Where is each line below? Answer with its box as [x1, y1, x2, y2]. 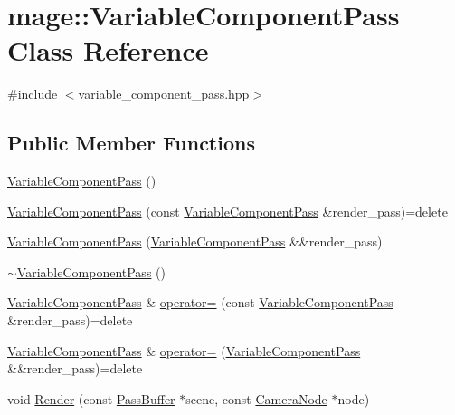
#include [7, 84, 58, 103]
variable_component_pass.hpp [78, 84, 250, 103]
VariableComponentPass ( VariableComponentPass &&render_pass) [7, 232, 383, 251]
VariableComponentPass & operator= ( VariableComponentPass [7, 341, 361, 360]
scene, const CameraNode [185, 389, 327, 408]
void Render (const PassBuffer [7, 389, 175, 408]
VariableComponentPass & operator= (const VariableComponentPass [7, 293, 393, 312]
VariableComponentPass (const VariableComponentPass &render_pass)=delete [7, 201, 448, 220]
